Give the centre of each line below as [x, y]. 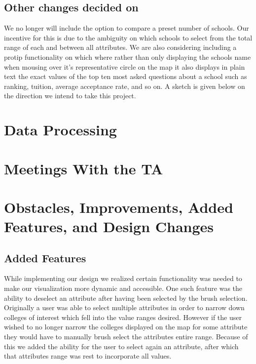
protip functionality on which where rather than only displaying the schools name [128, 57]
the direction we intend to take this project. [70, 96]
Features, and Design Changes [109, 226]
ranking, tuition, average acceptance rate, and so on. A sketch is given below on [125, 86]
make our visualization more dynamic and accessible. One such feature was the [123, 288]
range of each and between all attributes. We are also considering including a [120, 47]
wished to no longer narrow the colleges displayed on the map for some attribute [126, 327]
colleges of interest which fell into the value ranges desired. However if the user [123, 317]
